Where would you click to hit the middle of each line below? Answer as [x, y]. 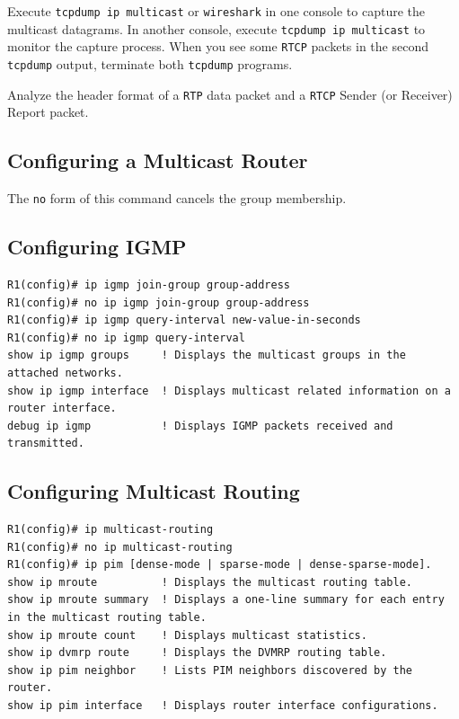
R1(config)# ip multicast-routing [110, 530]
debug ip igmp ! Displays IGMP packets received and [200, 426]
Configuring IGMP [97, 247]
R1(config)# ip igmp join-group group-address [149, 284]
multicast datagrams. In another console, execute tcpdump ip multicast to [216, 28]
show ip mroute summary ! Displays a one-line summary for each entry [226, 600]
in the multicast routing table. [107, 618]
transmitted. [46, 444]
